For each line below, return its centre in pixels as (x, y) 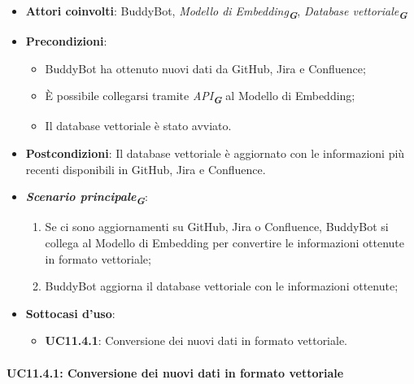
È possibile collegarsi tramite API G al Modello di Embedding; (200, 97)
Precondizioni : (66, 41)
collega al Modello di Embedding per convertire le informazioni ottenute (224, 242)
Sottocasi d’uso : (70, 313)
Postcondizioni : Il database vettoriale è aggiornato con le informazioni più (215, 153)
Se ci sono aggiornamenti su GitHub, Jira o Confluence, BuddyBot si (217, 227)
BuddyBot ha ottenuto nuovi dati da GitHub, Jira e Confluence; (205, 68)
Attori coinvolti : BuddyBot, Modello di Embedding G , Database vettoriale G (216, 12)
